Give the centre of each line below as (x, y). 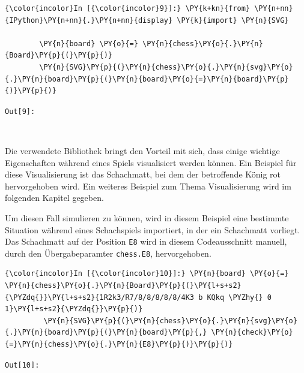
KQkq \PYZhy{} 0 (239, 297)
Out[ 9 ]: (20, 111)
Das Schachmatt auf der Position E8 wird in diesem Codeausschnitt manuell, (146, 241)
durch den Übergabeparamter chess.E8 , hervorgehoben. (108, 253)
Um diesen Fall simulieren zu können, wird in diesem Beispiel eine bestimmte (147, 217)
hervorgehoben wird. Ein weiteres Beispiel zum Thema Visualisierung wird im (148, 186)
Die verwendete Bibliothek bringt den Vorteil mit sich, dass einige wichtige (142, 151)
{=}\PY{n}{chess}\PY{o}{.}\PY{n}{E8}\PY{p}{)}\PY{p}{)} (119, 345)
